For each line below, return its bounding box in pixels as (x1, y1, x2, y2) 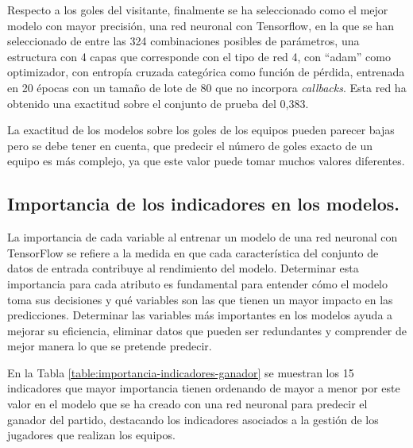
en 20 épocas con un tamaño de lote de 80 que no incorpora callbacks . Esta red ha (7, 79, 407, 95)
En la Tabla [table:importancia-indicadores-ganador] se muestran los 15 (7, 364, 354, 380)
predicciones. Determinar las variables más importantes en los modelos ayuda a (7, 307, 393, 323)
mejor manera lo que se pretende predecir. (7, 338, 212, 354)
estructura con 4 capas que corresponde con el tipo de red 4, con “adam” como (7, 48, 391, 64)
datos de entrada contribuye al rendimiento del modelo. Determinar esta (7, 260, 359, 276)
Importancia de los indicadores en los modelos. (7, 191, 400, 216)
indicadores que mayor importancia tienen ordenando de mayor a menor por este (7, 380, 400, 396)
